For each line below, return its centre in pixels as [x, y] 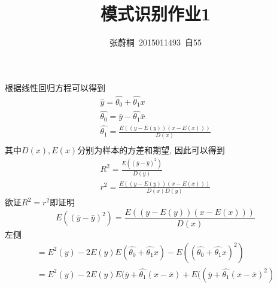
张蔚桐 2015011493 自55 [156, 42]
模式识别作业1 [156, 13]
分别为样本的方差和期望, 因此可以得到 [151, 150]
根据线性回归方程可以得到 [55, 87]
